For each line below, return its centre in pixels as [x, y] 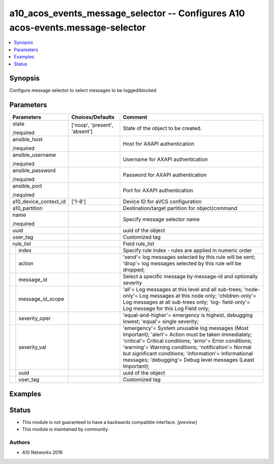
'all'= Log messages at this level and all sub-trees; [183, 289]
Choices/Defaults [93, 117]
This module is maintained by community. [65, 429]
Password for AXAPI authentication [165, 175]
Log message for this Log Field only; [166, 309]
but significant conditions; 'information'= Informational [188, 354]
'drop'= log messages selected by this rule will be [182, 263]
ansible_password [34, 171]
